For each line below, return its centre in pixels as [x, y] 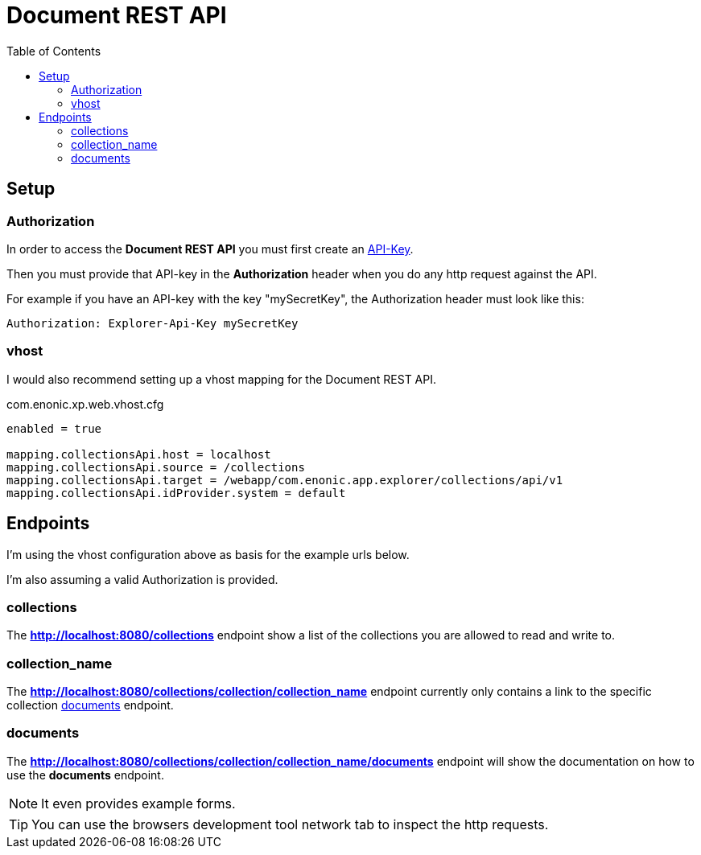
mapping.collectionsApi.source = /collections [156, 467]
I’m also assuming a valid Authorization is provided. [142, 579]
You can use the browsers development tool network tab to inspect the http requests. [290, 824]
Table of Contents [54, 51]
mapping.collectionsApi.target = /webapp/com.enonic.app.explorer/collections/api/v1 [285, 480]
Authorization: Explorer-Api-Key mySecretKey [153, 323]
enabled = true [54, 428]
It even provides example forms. [138, 803]
